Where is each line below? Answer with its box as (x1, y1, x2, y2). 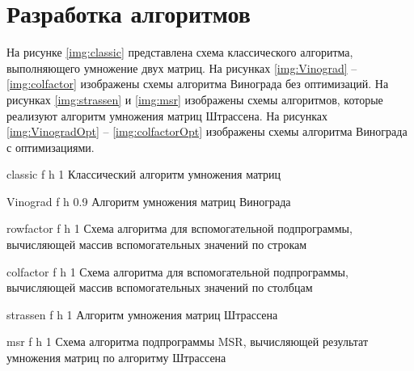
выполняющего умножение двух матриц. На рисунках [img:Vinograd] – (6, 59, 357, 76)
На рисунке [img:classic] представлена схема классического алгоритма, (6, 44, 353, 61)
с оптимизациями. (6, 138, 95, 155)
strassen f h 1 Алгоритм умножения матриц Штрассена (6, 306, 278, 323)
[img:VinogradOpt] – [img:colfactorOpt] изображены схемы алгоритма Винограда (6, 123, 408, 140)
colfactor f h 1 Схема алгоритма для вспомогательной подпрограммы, (6, 263, 349, 280)
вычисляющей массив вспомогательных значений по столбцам (6, 279, 313, 296)
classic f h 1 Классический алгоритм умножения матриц (6, 166, 281, 183)
